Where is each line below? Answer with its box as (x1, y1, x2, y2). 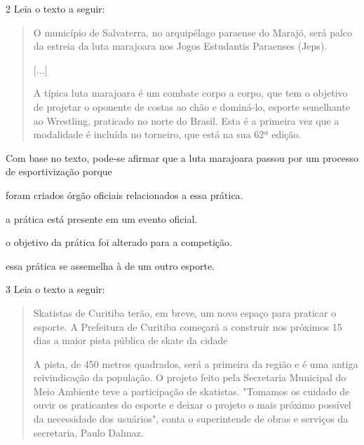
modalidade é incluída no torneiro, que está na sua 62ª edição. (33, 127, 302, 142)
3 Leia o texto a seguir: (6, 282, 105, 296)
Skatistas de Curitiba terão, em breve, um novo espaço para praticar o (33, 305, 337, 320)
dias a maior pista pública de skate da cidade (33, 333, 228, 348)
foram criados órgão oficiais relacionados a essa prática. (6, 187, 243, 202)
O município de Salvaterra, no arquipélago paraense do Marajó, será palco (33, 25, 353, 39)
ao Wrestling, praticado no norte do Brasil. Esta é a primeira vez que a (33, 113, 339, 128)
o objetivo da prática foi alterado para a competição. (6, 235, 232, 249)
